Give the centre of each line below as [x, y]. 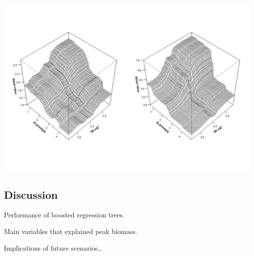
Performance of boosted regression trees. [64, 215]
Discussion [31, 194]
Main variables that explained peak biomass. [71, 231]
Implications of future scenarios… [53, 247]
